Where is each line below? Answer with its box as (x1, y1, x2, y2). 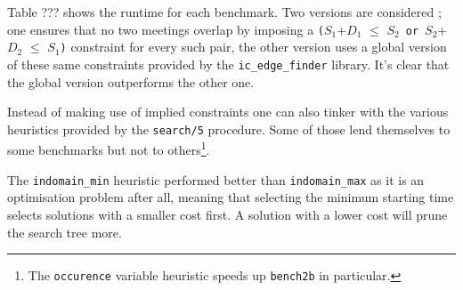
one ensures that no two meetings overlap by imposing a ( (7, 20, 324, 38)
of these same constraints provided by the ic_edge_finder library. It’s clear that (7, 54, 450, 73)
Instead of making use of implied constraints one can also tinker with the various (7, 102, 449, 121)
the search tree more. (7, 222, 122, 241)
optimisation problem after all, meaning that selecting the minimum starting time (7, 188, 454, 206)
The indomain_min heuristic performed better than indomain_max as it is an (7, 170, 425, 189)
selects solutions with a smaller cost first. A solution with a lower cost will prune (7, 205, 448, 223)
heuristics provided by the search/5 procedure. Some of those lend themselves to (7, 119, 451, 138)
